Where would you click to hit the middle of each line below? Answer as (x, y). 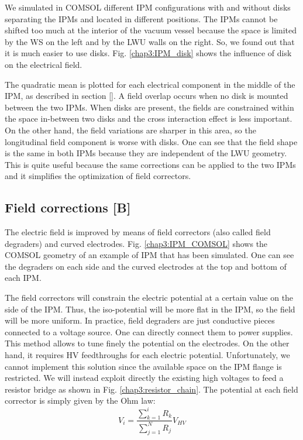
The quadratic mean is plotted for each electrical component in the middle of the (150, 84)
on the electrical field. (44, 64)
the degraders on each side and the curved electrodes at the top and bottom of (146, 266)
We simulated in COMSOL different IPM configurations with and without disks (148, 7)
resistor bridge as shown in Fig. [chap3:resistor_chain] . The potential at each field (151, 389)
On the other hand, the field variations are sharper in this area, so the (130, 130)
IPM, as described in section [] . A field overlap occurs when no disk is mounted (147, 96)
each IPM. (23, 278)
